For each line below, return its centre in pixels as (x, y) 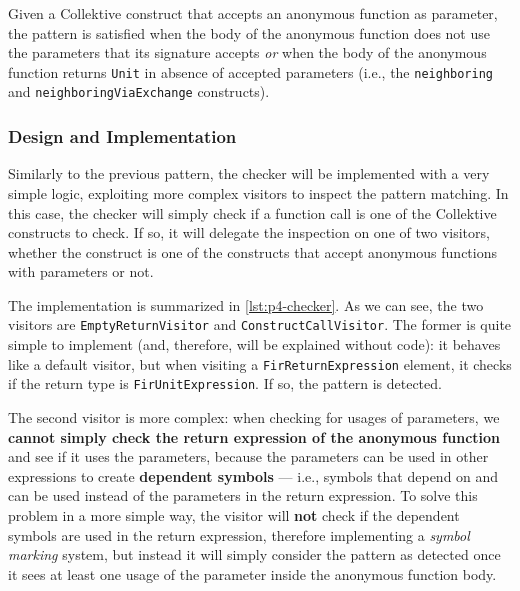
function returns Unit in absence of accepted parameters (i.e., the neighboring (250, 71)
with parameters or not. (81, 271)
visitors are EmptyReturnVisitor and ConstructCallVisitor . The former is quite (260, 324)
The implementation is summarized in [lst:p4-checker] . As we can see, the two (246, 304)
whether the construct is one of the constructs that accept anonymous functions (253, 251)
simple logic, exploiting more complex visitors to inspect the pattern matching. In (258, 192)
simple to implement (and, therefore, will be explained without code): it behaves (254, 344)
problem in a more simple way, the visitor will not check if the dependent (234, 515)
